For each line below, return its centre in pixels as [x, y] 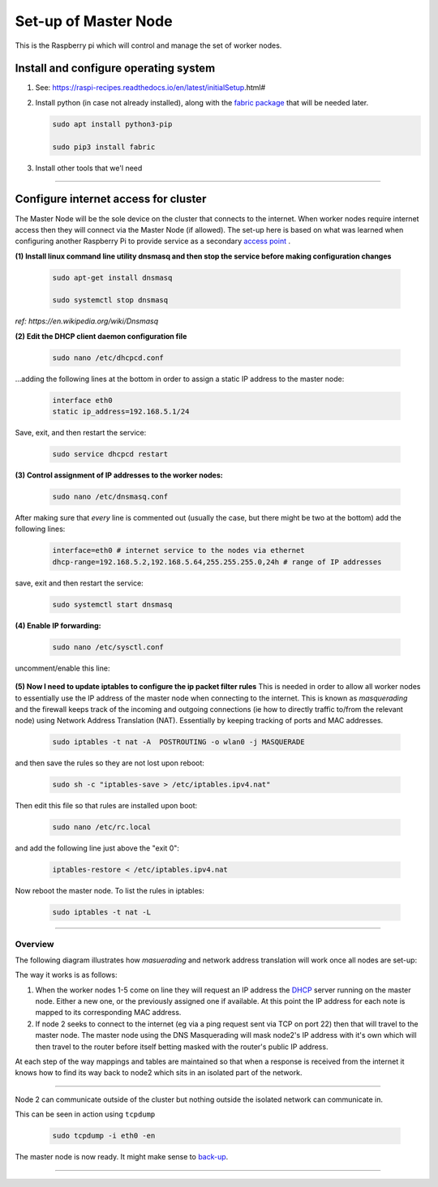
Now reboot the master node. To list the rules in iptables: [109, 891]
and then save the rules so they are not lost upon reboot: [109, 763]
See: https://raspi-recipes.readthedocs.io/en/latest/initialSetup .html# [150, 88]
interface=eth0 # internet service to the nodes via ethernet [178, 551]
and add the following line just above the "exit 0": [97, 848]
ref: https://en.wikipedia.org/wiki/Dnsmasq [87, 321]
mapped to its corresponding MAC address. [108, 1013]
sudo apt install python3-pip [112, 124]
